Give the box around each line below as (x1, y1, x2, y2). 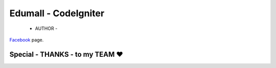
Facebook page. (9, 37, 44, 43)
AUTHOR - (35, 25, 58, 31)
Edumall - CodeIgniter (9, 8, 105, 19)
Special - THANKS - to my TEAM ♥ (9, 50, 124, 58)
